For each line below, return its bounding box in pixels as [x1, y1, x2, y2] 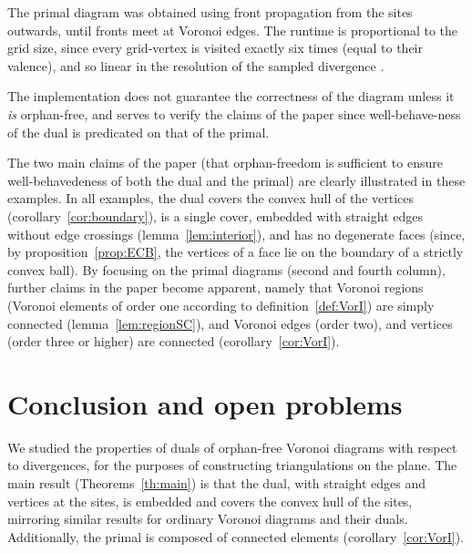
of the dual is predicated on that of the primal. [7, 122, 270, 141]
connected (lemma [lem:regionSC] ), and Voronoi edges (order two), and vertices [7, 313, 453, 333]
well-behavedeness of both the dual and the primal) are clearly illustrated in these [7, 170, 466, 189]
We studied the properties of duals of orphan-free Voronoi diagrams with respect [7, 437, 457, 456]
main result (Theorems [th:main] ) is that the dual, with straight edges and [7, 474, 426, 492]
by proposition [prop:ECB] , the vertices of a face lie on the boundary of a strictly [7, 242, 464, 261]
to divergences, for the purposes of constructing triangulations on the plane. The [7, 456, 457, 475]
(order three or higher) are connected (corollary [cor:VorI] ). [7, 332, 340, 351]
